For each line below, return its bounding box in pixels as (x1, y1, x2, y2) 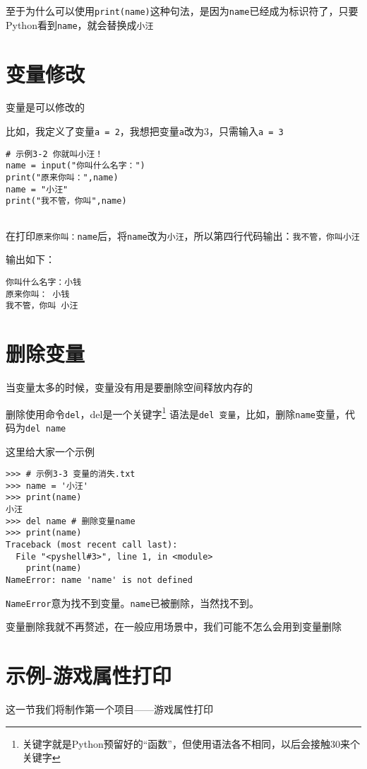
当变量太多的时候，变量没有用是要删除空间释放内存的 (6, 379, 253, 394)
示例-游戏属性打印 (6, 661, 172, 690)
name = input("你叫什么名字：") (6, 161, 145, 171)
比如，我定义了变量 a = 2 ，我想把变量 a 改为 (6, 124, 204, 139)
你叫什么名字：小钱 (6, 277, 82, 287)
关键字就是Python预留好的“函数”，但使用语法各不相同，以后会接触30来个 (22, 736, 360, 751)
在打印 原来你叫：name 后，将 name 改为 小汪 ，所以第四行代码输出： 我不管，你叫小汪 (6, 228, 360, 243)
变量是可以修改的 (6, 100, 85, 115)
